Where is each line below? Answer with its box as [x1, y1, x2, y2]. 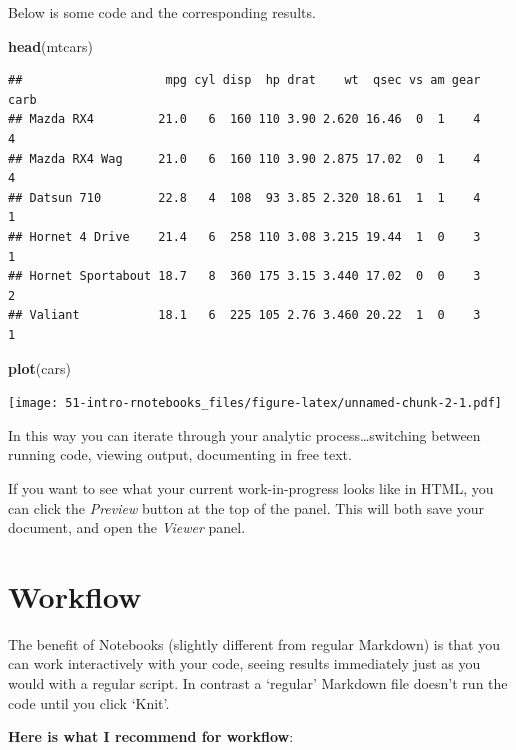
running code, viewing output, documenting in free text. [8, 444, 352, 465]
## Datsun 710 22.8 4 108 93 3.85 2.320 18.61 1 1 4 [8, 190, 481, 205]
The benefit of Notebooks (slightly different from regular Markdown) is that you [8, 633, 501, 654]
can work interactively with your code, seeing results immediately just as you [8, 653, 481, 674]
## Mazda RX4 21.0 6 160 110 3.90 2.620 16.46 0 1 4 [8, 112, 481, 127]
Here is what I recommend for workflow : [8, 726, 294, 747]
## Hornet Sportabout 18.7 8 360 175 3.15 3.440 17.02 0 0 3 [8, 269, 481, 284]
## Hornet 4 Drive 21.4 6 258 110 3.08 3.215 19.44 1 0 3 [8, 229, 481, 244]
